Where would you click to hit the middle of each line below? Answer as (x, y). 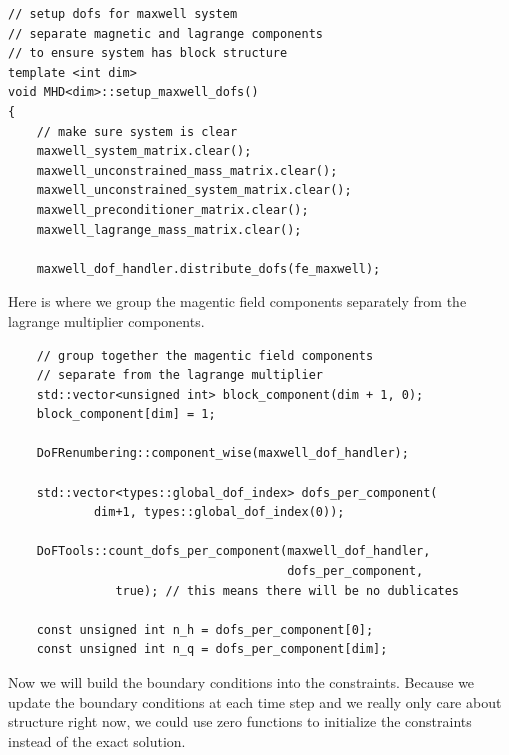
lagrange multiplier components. (106, 320)
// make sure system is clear (137, 131)
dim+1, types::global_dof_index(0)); (219, 512)
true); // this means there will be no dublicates (287, 590)
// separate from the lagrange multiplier (179, 375)
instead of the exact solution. (97, 740)
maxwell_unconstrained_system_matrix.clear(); (194, 190)
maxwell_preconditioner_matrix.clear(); (172, 209)
